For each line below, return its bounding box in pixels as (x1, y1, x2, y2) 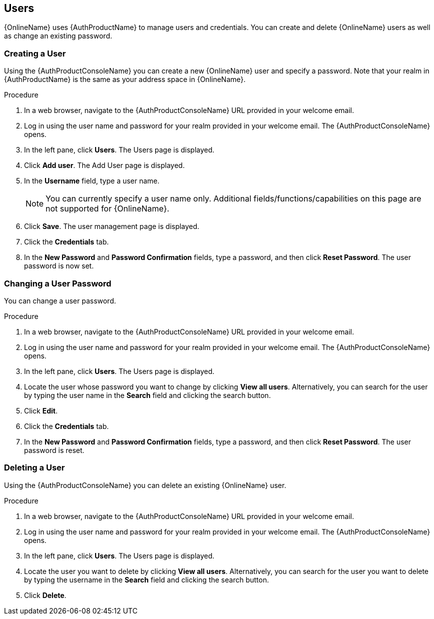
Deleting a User (4, 462, 65, 473)
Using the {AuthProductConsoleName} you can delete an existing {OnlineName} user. (4, 480, 286, 489)
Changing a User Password (4, 278, 112, 288)
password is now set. (24, 261, 94, 270)
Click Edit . (24, 406, 58, 415)
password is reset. (24, 445, 85, 454)
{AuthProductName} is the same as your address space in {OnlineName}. (4, 75, 246, 84)
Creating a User (4, 48, 66, 58)
